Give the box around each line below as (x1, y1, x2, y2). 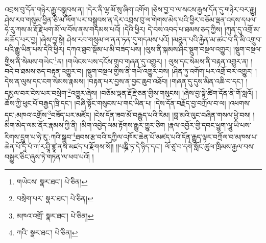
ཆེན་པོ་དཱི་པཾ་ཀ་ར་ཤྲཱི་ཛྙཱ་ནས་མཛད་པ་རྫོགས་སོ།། (5, 141, 114, 152)
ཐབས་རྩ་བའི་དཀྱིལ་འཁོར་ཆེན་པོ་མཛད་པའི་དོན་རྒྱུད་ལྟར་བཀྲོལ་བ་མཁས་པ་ (75, 131, 258, 142)
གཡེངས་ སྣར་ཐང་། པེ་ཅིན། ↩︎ (16, 176, 88, 186)
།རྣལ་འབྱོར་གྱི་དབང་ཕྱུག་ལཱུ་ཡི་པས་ (167, 119, 251, 130)
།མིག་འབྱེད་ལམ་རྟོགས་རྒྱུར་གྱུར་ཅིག (80, 119, 165, 130)
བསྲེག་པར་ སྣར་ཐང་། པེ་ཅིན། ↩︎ (16, 193, 93, 204)
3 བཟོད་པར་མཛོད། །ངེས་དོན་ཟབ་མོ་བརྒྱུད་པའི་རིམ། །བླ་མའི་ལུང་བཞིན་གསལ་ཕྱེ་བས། (48, 108, 251, 120)
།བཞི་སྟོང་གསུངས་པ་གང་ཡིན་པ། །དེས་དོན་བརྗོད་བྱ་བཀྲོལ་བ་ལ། (74, 97, 226, 108)
